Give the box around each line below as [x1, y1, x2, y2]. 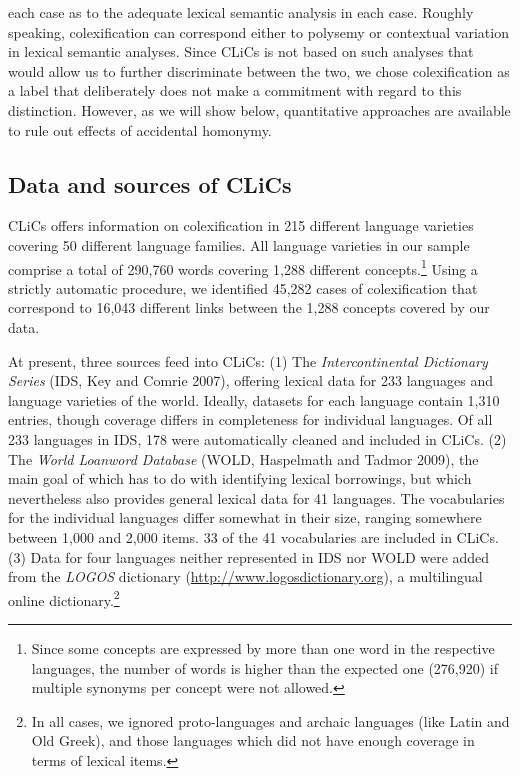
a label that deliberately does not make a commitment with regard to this [8, 80, 462, 101]
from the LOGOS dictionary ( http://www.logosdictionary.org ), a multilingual [8, 566, 483, 587]
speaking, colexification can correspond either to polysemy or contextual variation [8, 21, 509, 42]
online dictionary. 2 [8, 586, 120, 610]
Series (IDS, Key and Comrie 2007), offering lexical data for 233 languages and [8, 370, 494, 391]
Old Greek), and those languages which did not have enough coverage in [31, 730, 475, 751]
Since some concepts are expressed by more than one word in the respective [31, 637, 495, 658]
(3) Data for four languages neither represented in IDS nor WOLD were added [8, 546, 490, 567]
